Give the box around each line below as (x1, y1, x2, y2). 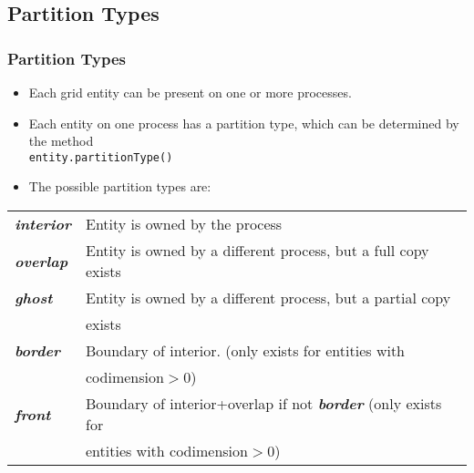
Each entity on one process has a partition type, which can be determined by (28, 113, 459, 132)
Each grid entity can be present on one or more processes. (28, 83, 352, 101)
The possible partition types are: (28, 177, 211, 196)
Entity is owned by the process (85, 213, 283, 235)
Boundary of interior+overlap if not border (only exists (85, 393, 442, 415)
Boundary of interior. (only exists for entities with (85, 340, 406, 362)
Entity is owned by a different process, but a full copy (85, 240, 429, 262)
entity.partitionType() (28, 150, 173, 164)
